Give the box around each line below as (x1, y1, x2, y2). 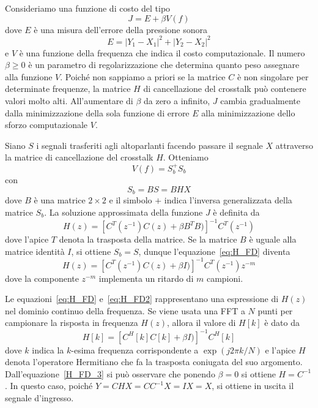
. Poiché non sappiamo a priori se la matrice (60, 70, 226, 83)
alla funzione (5, 70, 53, 83)
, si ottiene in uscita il (212, 379, 294, 392)
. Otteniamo (163, 151, 209, 164)
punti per (257, 304, 293, 317)
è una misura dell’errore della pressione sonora (34, 23, 207, 36)
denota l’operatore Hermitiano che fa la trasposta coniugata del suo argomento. (5, 355, 303, 368)
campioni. (206, 271, 243, 284)
